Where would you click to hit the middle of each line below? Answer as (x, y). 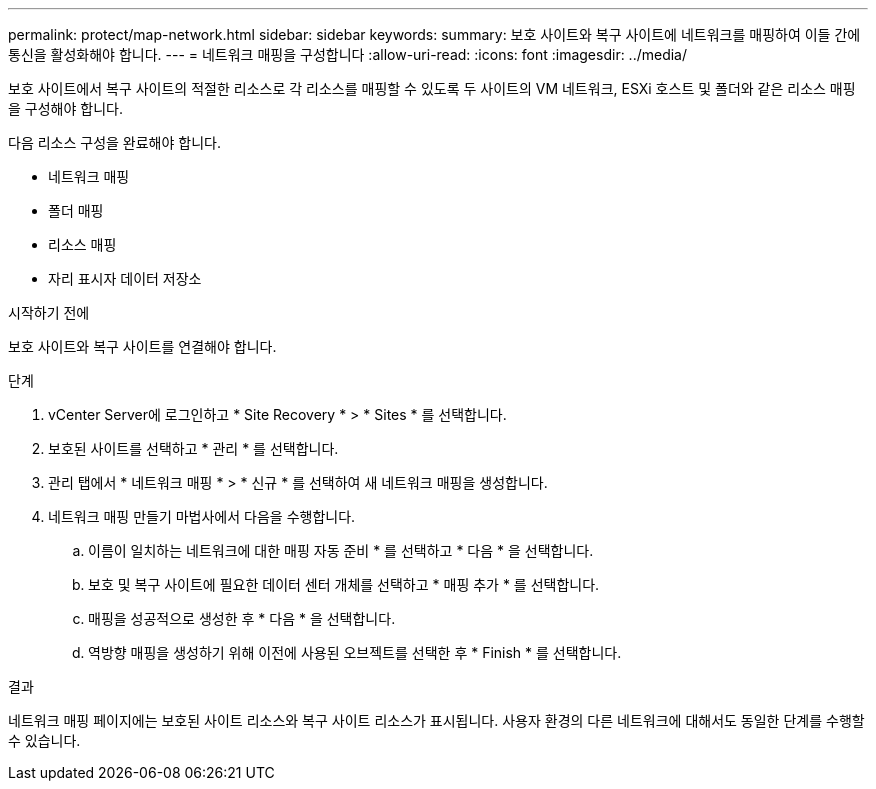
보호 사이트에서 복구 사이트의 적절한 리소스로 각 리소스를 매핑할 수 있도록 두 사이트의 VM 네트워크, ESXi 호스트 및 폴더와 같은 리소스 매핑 (432, 88)
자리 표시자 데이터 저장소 (125, 278)
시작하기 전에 (49, 312)
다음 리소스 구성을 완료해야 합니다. (114, 142)
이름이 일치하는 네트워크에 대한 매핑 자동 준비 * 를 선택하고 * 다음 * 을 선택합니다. (341, 550)
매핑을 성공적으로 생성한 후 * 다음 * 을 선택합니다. (242, 618)
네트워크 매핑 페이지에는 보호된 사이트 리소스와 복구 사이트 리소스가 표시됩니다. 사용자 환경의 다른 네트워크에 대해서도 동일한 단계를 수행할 (436, 720)
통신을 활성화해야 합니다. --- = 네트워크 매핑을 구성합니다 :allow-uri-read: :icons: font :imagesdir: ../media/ (348, 54)
